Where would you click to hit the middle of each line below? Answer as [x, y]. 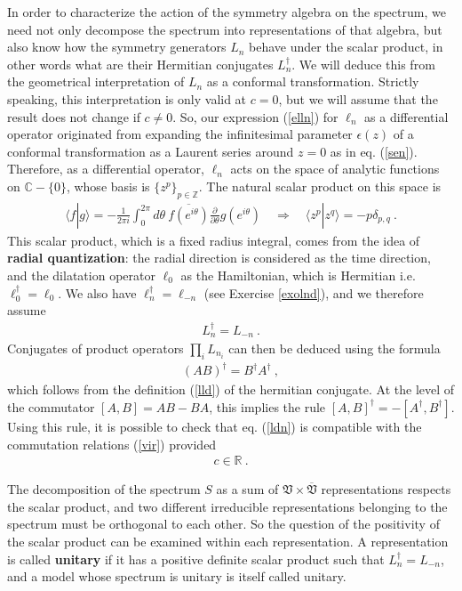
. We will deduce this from [363, 64]
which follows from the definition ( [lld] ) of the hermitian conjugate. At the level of [231, 389]
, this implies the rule [267, 406]
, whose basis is [108, 186]
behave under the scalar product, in [346, 47]
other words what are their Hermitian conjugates [140, 64]
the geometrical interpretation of [96, 81]
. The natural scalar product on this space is [320, 186]
